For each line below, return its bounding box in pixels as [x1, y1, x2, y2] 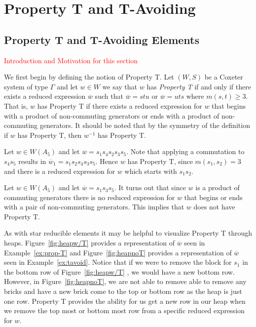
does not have [193, 202, 235, 212]
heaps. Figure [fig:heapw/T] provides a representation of [4, 238, 175, 248]
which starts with [124, 165, 177, 176]
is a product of [195, 182, 240, 193]
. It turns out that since [114, 182, 186, 193]
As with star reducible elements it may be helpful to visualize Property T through [4, 228, 253, 238]
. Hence [95, 156, 118, 166]
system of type [4, 81, 48, 91]
